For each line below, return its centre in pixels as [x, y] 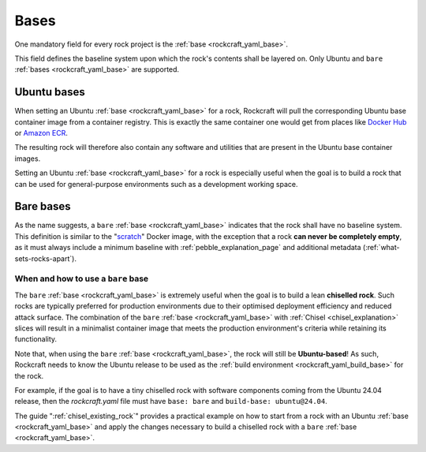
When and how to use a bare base [82, 278]
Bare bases [43, 206]
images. [28, 159]
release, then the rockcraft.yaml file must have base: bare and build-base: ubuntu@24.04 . [171, 402]
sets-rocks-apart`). [45, 258]
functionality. [36, 339]
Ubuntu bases [50, 92]
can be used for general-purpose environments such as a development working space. [156, 184]
